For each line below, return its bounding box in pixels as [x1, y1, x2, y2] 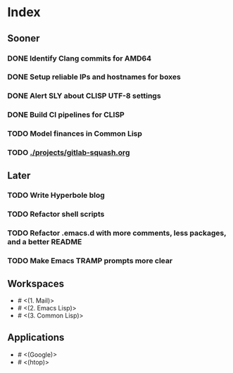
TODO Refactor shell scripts [7, 209, 105, 219]
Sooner [7, 32, 40, 44]
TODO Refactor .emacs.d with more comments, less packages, [7, 228, 227, 238]
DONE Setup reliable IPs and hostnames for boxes [7, 72, 181, 82]
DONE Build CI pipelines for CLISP [7, 110, 125, 120]
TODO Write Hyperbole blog [7, 191, 106, 201]
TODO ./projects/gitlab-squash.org [7, 148, 130, 158]
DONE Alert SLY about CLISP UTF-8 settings [7, 91, 161, 101]
